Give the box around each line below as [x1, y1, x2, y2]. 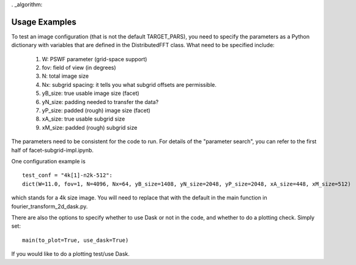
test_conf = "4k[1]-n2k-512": [22, 172, 113, 179]
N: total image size [42, 72, 89, 80]
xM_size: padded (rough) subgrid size [42, 124, 138, 131]
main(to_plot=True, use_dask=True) [22, 236, 129, 244]
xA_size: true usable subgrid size [42, 115, 125, 122]
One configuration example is [11, 157, 86, 165]
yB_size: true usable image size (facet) [42, 89, 140, 97]
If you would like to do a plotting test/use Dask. [11, 250, 130, 258]
